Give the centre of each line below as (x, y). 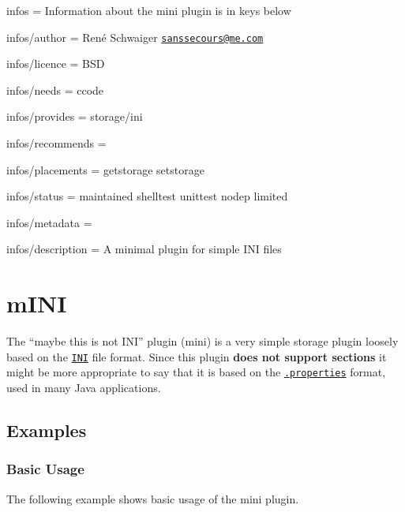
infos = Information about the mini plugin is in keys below (149, 10)
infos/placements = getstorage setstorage (105, 169)
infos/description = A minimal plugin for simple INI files (144, 249)
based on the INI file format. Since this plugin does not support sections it (197, 356)
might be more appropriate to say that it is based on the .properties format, (196, 372)
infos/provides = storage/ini (75, 116)
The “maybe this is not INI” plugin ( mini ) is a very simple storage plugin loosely (202, 341)
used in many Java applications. (84, 388)
